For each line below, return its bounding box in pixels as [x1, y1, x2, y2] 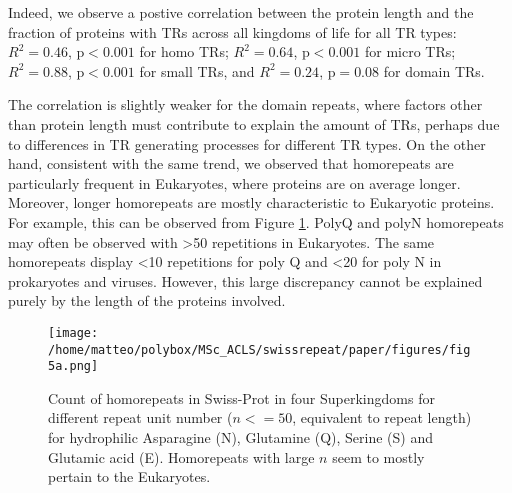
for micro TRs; [364, 41, 456, 62]
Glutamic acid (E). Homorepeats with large [48, 446, 315, 467]
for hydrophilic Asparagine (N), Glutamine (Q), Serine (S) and [48, 427, 434, 448]
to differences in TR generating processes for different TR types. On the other [8, 133, 486, 154]
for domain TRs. [383, 60, 485, 81]
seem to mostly [332, 446, 425, 467]
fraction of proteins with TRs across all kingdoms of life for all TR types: [8, 21, 457, 42]
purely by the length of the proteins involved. [8, 290, 286, 311]
